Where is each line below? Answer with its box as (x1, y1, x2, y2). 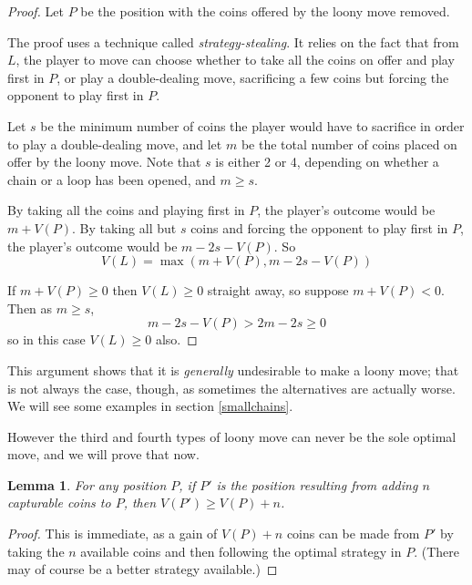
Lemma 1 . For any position (7, 475, 167, 494)
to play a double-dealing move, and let (7, 134, 222, 153)
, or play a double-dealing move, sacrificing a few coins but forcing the (56, 67, 449, 87)
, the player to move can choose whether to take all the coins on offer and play (15, 50, 455, 69)
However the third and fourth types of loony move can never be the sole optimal (7, 426, 457, 446)
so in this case (7, 330, 86, 349)
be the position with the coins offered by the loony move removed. (80, 2, 450, 20)
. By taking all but (72, 218, 177, 237)
